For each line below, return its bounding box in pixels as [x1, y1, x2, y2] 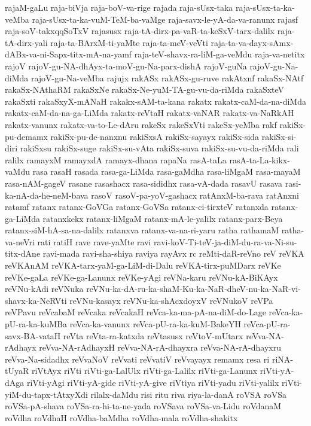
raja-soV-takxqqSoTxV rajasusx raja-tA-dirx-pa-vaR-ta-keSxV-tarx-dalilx [5, 25, 275, 37]
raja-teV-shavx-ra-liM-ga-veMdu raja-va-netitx [134, 48, 305, 60]
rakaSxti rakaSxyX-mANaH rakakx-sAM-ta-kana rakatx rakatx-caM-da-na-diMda [5, 95, 306, 107]
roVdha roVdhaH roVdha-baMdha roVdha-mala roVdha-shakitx [5, 411, 238, 424]
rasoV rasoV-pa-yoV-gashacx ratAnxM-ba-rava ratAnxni [91, 188, 299, 201]
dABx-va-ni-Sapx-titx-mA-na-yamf [5, 48, 132, 60]
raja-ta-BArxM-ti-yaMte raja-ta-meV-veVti [50, 36, 208, 48]
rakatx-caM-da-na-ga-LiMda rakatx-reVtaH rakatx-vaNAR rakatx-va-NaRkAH [5, 106, 294, 119]
